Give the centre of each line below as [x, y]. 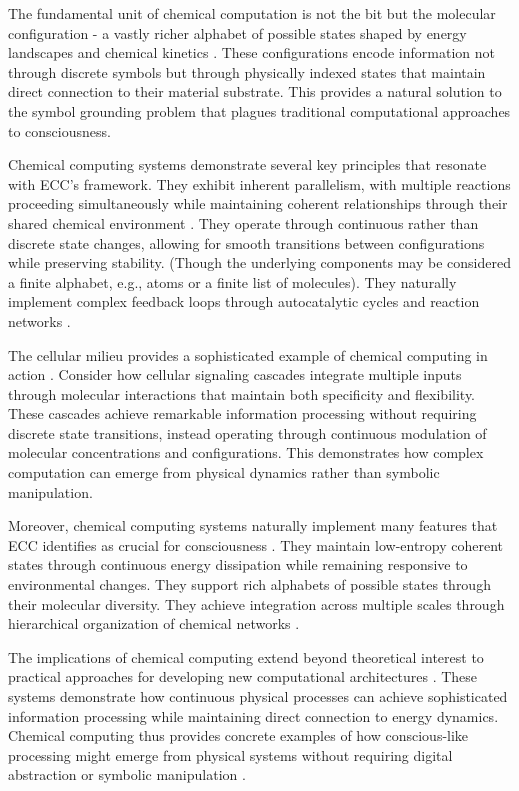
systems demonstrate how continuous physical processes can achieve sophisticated [258, 696]
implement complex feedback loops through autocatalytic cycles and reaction [244, 301]
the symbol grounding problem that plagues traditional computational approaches [259, 110]
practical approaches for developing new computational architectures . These [243, 676]
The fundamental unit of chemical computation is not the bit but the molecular [252, 13]
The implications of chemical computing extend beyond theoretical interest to [246, 656]
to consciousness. [59, 130]
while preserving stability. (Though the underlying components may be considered [259, 262]
